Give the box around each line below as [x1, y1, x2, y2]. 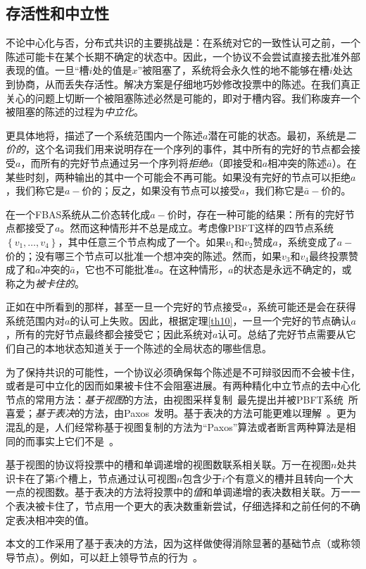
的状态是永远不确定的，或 [233, 262, 352, 277]
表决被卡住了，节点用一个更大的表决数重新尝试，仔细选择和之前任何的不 [15, 499, 351, 513]
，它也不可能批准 [75, 262, 154, 277]
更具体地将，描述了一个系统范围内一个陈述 [6, 127, 203, 142]
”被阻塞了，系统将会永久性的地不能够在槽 [137, 63, 330, 77]
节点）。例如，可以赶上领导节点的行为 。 [15, 549, 203, 564]
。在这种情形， [159, 262, 229, 277]
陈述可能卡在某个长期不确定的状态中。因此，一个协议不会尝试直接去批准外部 [6, 49, 360, 63]
